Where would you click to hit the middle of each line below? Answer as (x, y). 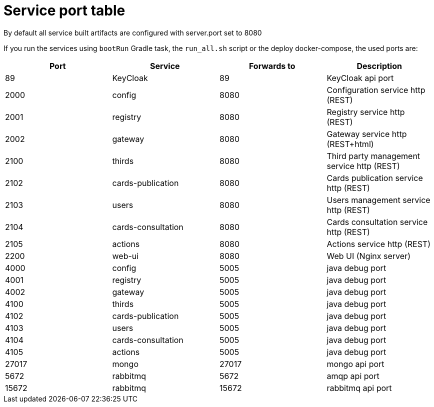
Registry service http (366, 112)
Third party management (373, 156)
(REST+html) (350, 144)
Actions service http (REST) (378, 244)
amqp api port (353, 376)
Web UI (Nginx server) (368, 256)
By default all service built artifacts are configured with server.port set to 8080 (133, 32)
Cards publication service (375, 178)
